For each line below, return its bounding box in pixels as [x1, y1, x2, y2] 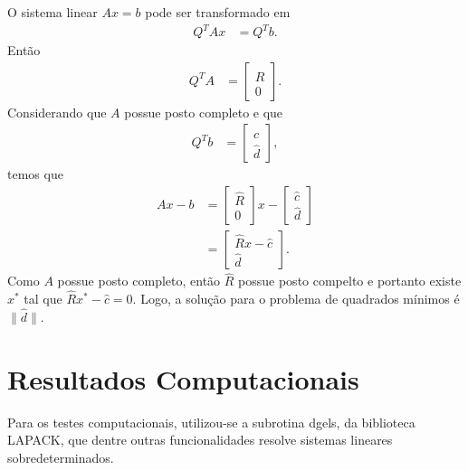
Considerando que [7, 102, 107, 121]
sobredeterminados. [7, 447, 114, 466]
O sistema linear [7, 3, 98, 21]
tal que [24, 289, 62, 308]
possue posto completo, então [57, 271, 221, 290]
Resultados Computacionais [7, 360, 359, 397]
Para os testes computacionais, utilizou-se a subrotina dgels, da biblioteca [7, 412, 415, 431]
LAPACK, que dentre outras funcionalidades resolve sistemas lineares [7, 430, 393, 449]
